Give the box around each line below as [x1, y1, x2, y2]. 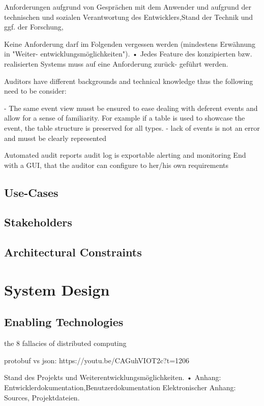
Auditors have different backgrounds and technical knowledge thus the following [4, 75, 253, 86]
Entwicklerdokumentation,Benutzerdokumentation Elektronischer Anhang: [4, 382, 236, 393]
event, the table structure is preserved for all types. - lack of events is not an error [4, 122, 260, 133]
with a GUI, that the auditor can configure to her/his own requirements [4, 159, 229, 170]
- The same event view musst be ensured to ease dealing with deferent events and [4, 102, 258, 113]
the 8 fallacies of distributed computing [4, 338, 127, 349]
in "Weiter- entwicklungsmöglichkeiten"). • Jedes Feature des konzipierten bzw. [4, 48, 252, 59]
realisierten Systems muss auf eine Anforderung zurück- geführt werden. [4, 58, 228, 69]
